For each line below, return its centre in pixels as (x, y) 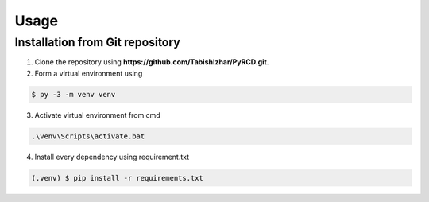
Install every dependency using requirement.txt (112, 157)
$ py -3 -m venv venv (73, 94)
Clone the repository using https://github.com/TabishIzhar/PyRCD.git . (152, 62)
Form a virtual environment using (89, 73)
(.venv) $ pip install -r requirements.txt (118, 178)
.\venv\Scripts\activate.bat (88, 136)
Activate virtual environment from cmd (97, 115)
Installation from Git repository (97, 42)
